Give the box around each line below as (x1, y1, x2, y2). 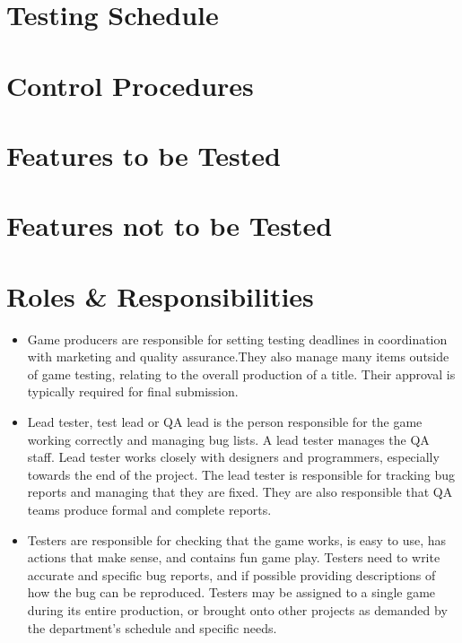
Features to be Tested (6, 136, 281, 173)
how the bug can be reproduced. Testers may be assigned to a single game (27, 583, 436, 602)
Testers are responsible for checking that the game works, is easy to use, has (27, 530, 447, 549)
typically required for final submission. (27, 382, 239, 401)
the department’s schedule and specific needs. (27, 618, 277, 637)
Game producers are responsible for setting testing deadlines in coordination (27, 329, 448, 348)
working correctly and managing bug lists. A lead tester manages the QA (27, 430, 430, 448)
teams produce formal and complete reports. (27, 500, 272, 518)
